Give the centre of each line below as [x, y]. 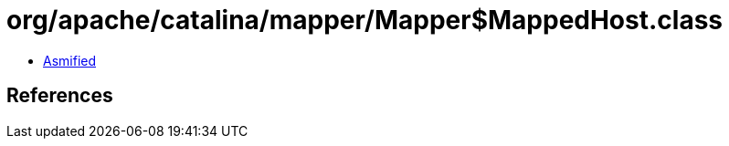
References [60, 96]
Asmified [70, 60]
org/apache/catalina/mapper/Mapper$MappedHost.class [365, 20]
